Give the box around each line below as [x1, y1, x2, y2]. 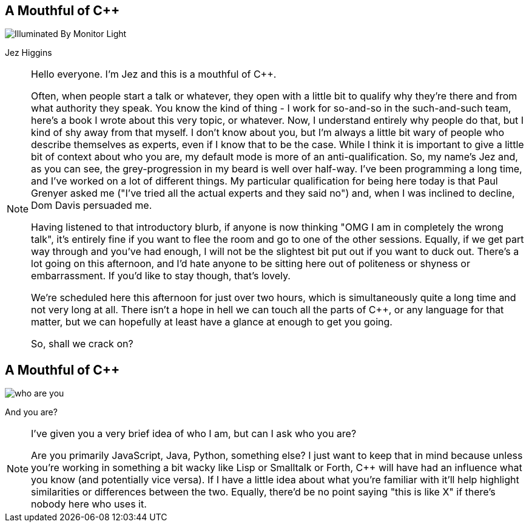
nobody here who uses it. [31, 498, 147, 511]
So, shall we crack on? [31, 338, 133, 350]
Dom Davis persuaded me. [31, 199, 152, 212]
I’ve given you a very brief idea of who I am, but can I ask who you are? [31, 427, 357, 440]
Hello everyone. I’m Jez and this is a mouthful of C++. [31, 68, 277, 81]
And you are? [5, 407, 58, 418]
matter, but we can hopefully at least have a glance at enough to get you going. [31, 316, 393, 328]
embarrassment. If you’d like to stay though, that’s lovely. [31, 270, 291, 282]
